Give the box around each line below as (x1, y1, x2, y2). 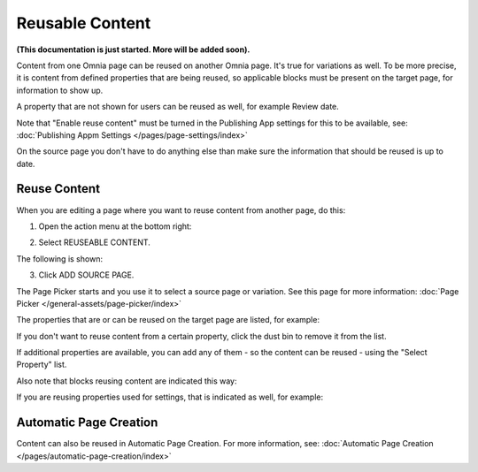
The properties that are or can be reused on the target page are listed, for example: (16, 315, 320, 325)
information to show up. (16, 85, 104, 95)
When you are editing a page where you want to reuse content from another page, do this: (16, 204, 346, 216)
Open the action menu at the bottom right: (38, 221, 192, 232)
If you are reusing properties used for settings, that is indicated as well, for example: (16, 392, 324, 402)
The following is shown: (16, 253, 104, 264)
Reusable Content (16, 13, 151, 33)
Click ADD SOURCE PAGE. (38, 270, 135, 280)
